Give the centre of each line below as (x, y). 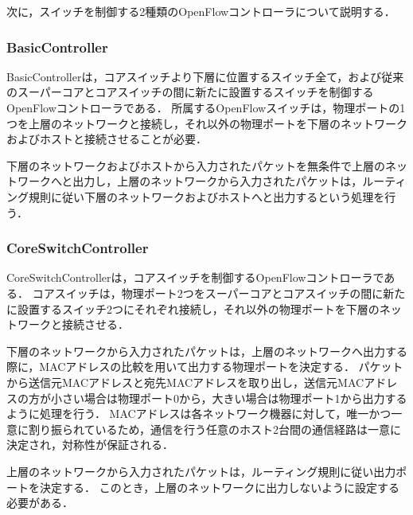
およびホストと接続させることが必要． (107, 139)
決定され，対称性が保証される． (90, 445)
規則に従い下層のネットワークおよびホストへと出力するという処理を (206, 196)
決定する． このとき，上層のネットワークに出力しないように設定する (219, 487)
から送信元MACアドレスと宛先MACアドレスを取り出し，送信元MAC (185, 382)
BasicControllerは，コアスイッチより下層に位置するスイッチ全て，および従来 (205, 76)
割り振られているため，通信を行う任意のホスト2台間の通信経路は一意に (214, 429)
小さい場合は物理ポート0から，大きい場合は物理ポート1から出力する (229, 398)
